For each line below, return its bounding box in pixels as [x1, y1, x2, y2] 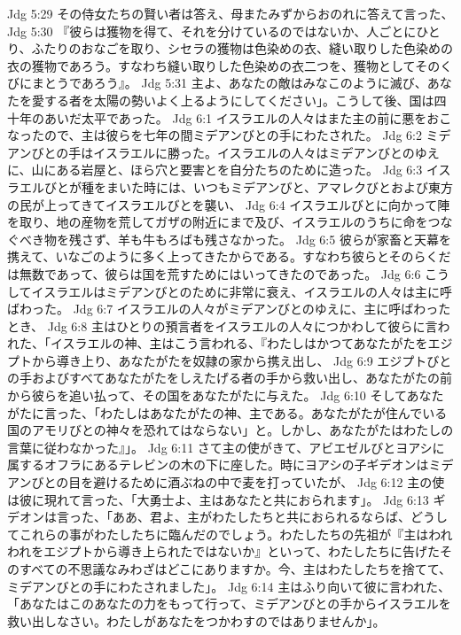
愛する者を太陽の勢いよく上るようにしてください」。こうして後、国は [31, 90, 434, 109]
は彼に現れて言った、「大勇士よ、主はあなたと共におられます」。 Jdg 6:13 [7, 490, 429, 508]
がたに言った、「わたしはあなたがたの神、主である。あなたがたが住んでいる [7, 403, 448, 422]
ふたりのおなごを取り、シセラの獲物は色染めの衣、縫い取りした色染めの [31, 39, 453, 58]
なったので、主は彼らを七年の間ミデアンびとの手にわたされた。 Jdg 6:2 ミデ [7, 126, 451, 144]
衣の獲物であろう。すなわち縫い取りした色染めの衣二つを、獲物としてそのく [7, 56, 453, 74]
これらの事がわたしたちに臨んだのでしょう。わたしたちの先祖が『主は [19, 524, 429, 543]
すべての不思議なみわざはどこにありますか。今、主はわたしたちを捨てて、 [19, 560, 452, 577]
